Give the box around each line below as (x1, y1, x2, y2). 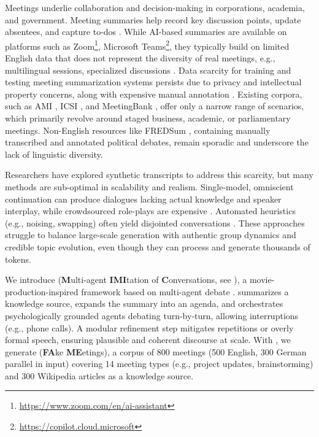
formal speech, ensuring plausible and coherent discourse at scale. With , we (5, 333, 291, 346)
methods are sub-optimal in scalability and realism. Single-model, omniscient (5, 180, 294, 193)
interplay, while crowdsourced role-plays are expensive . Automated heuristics (5, 204, 296, 217)
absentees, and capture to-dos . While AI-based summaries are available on (5, 25, 287, 38)
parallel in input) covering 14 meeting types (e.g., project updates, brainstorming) (5, 357, 313, 370)
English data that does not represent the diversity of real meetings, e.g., (5, 52, 275, 64)
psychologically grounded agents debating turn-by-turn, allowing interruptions (5, 309, 299, 322)
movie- (249, 273, 275, 286)
